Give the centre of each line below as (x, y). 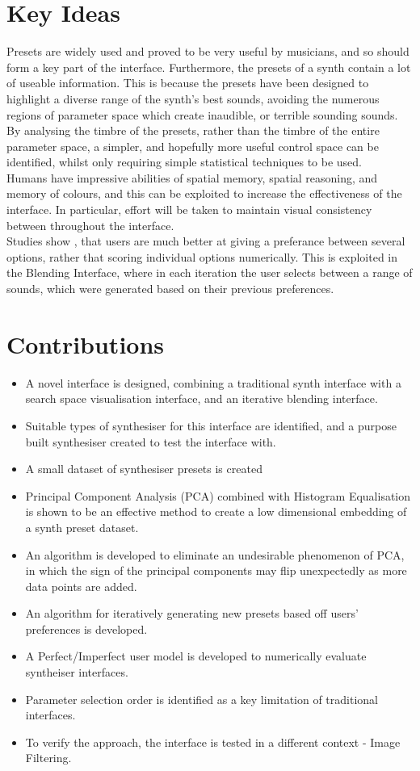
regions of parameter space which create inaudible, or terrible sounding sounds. (202, 114)
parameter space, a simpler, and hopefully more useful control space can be (193, 146)
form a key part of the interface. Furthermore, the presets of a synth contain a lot (209, 67)
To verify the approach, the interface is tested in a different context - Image (213, 742)
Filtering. (48, 758)
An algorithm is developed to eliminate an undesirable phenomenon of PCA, (215, 554)
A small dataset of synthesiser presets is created (144, 469)
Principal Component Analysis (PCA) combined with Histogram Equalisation (218, 495)
